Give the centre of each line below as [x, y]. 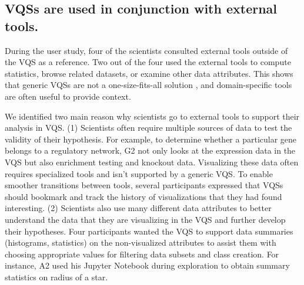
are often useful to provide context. [68, 96]
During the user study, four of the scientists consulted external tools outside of [146, 50]
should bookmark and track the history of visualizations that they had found [143, 196]
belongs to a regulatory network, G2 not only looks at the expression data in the [150, 150]
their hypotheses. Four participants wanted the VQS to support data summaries [149, 231]
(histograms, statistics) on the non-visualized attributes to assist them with [141, 242]
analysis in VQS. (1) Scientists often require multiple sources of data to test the [148, 128]
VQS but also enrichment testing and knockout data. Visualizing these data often [152, 162]
